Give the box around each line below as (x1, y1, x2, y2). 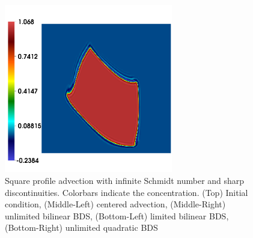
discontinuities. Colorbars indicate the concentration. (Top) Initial (5, 186, 248, 198)
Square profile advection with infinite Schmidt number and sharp (5, 174, 245, 186)
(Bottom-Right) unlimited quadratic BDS (5, 221, 158, 234)
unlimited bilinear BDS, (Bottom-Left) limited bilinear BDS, (5, 209, 229, 222)
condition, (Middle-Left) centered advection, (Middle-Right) (5, 198, 226, 210)
